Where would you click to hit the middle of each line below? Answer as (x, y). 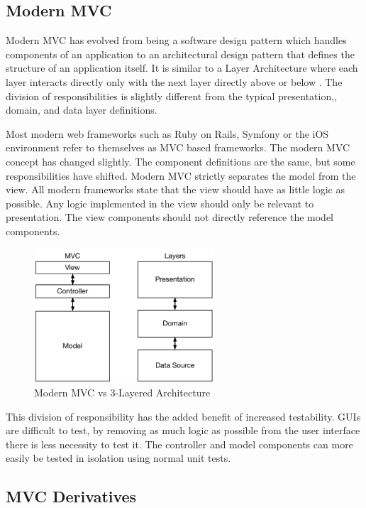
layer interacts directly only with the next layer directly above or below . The (174, 81)
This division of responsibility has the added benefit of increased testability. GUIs (183, 416)
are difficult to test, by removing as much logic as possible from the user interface (183, 430)
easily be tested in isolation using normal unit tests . (118, 458)
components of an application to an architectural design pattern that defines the (180, 54)
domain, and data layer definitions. (82, 110)
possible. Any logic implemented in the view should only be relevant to (160, 203)
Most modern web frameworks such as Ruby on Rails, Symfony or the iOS (167, 133)
